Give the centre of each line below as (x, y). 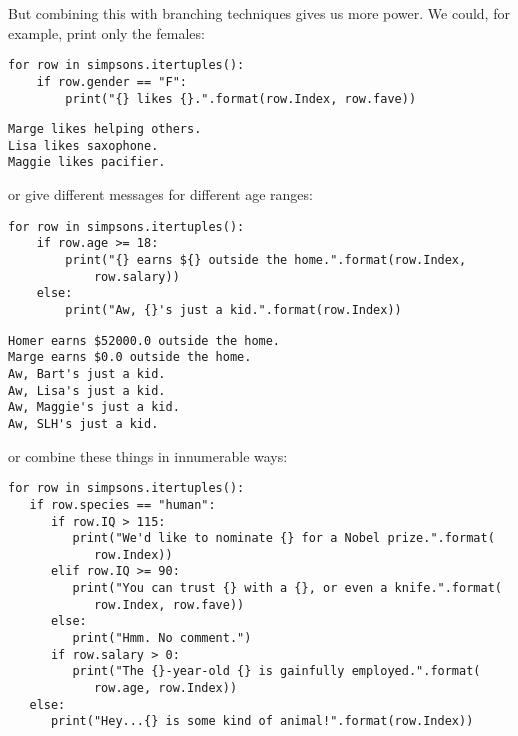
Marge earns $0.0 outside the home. (130, 357)
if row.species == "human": (122, 504)
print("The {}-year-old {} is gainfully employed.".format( (276, 671)
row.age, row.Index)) (165, 688)
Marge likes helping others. (105, 129)
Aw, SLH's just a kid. (83, 423)
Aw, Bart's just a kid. (87, 373)
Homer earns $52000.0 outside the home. (144, 340)
